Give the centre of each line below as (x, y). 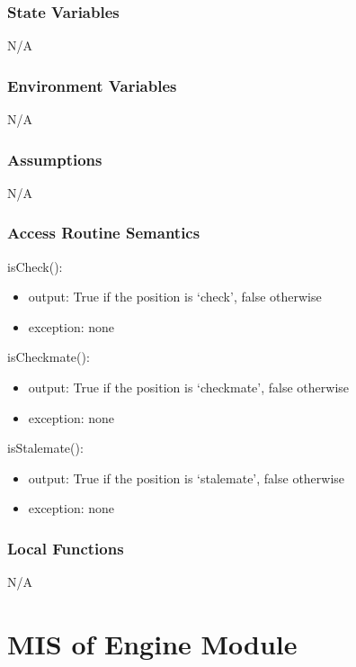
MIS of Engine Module (152, 644)
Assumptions (55, 159)
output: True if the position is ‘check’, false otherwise (175, 297)
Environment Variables (92, 85)
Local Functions (66, 548)
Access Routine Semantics (104, 233)
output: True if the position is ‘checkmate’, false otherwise (189, 388)
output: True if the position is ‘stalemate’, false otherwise (187, 478)
